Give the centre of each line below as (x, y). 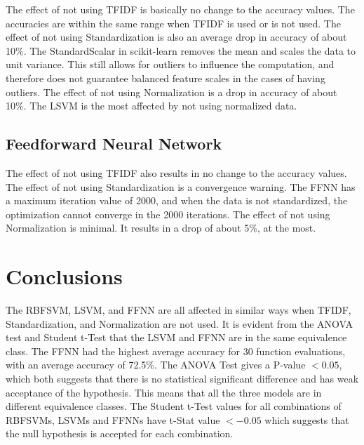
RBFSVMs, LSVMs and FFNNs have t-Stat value (113, 419)
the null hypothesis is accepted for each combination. (120, 433)
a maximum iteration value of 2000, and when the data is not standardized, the (177, 200)
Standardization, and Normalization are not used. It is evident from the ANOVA (180, 323)
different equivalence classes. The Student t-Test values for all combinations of (174, 406)
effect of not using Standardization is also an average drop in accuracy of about (176, 37)
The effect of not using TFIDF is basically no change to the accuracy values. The (180, 9)
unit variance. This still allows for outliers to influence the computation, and (170, 64)
